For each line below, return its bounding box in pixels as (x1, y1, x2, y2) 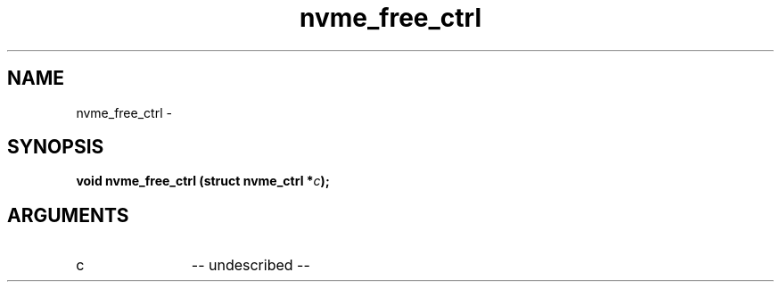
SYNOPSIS (7, 136, 104, 159)
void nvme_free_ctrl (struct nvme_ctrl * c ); (76, 173, 330, 189)
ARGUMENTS (7, 203, 129, 227)
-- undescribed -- (191, 256, 310, 275)
